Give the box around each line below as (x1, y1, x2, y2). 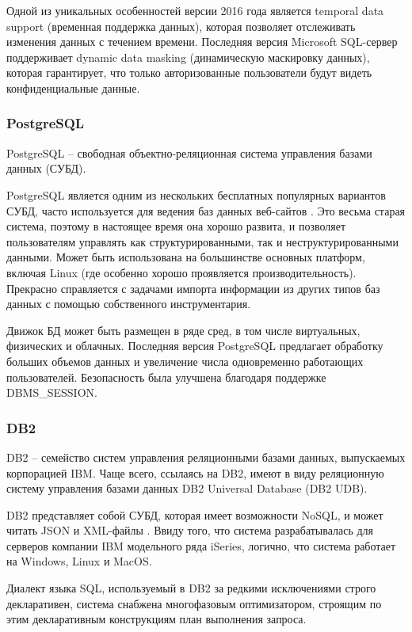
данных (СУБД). (6, 160, 86, 177)
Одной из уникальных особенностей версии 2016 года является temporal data (6, 2, 384, 18)
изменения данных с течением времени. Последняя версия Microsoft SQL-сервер (6, 33, 398, 50)
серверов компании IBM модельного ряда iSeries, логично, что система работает (6, 537, 396, 554)
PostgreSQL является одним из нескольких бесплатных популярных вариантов (6, 186, 386, 203)
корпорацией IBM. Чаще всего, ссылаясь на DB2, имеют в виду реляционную (6, 464, 384, 481)
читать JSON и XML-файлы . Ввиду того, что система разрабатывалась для (6, 522, 374, 539)
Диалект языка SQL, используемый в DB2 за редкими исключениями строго (6, 580, 376, 596)
